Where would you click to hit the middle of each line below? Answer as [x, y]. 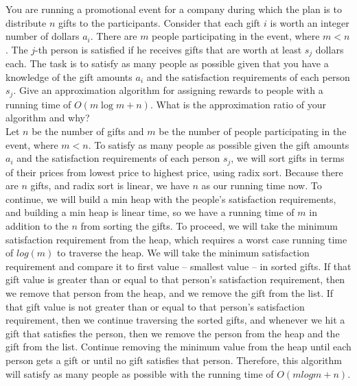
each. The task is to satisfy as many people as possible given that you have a [167, 63]
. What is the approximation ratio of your [238, 104]
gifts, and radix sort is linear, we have [110, 185]
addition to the [37, 226]
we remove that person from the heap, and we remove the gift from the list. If [170, 293]
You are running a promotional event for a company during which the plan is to [174, 9]
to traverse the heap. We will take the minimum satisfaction [183, 253]
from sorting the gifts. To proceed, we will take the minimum [209, 226]
